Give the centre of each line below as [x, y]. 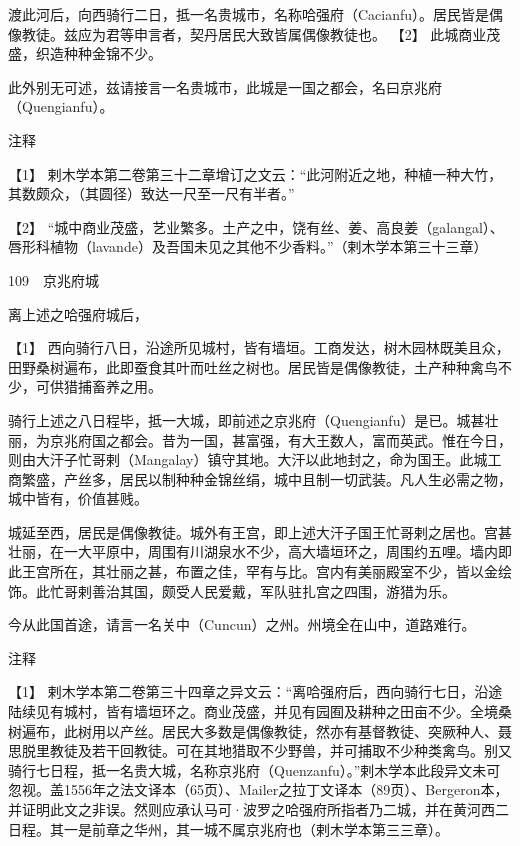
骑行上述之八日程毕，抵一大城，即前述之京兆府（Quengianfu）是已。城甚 [246, 419]
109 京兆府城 [53, 279]
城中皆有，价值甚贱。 [78, 498]
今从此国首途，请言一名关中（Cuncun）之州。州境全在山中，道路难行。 [242, 624]
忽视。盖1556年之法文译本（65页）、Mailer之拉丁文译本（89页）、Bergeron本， [258, 789]
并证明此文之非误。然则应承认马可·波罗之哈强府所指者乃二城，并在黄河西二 [258, 809]
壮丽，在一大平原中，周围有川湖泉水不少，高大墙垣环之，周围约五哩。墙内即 [260, 551]
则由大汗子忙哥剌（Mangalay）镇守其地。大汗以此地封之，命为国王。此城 [248, 459]
